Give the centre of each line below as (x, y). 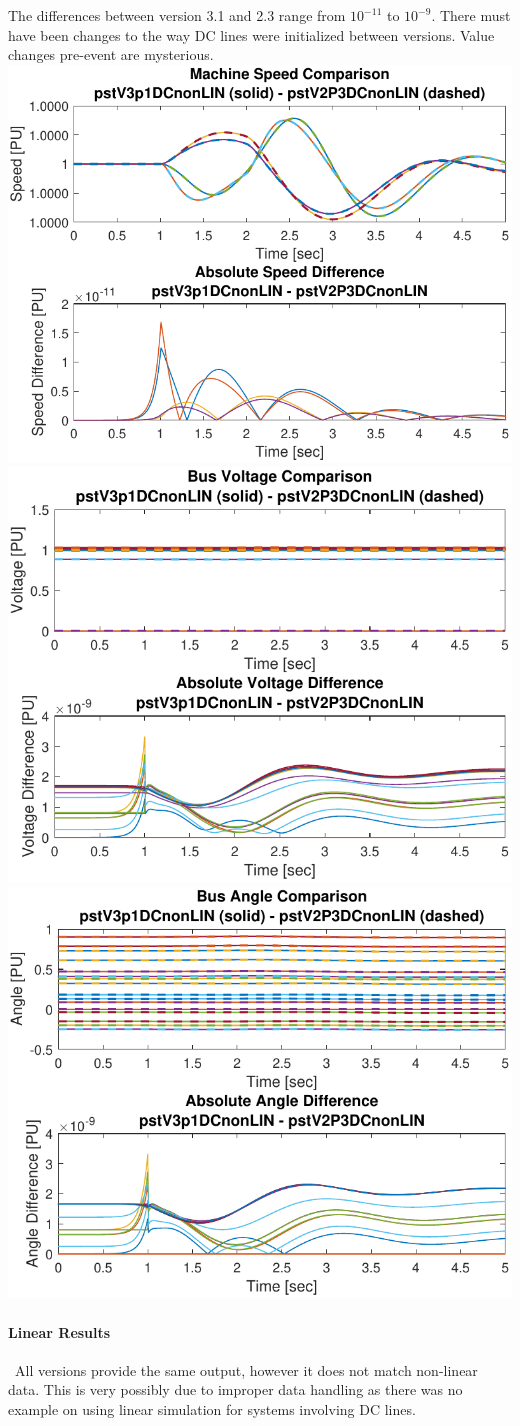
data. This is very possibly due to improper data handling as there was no (235, 1389)
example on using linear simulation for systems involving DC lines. (212, 1409)
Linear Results (59, 1331)
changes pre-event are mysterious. (111, 54)
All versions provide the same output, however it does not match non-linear (246, 1369)
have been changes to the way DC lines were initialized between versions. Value (251, 34)
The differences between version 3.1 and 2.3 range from (177, 15)
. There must (471, 15)
